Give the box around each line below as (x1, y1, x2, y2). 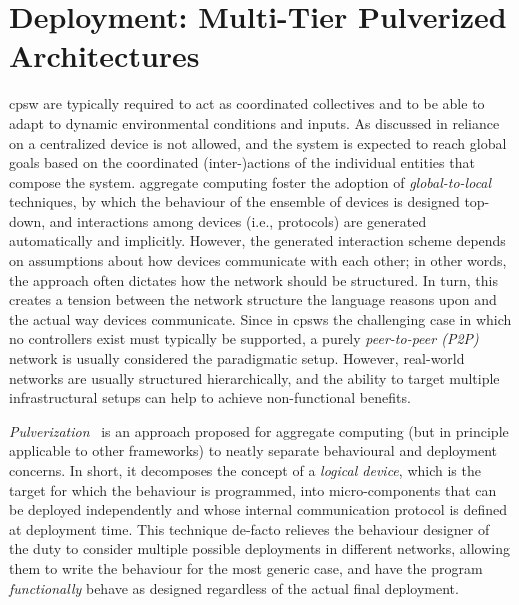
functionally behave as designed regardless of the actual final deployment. (9, 577, 459, 598)
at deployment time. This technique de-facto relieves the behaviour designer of (9, 518, 490, 539)
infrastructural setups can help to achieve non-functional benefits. (9, 387, 411, 408)
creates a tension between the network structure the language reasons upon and (9, 289, 497, 310)
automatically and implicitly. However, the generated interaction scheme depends (9, 230, 506, 251)
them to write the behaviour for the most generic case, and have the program (9, 557, 483, 578)
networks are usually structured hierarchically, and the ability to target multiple (9, 367, 500, 388)
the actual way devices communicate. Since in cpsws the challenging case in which (9, 308, 512, 329)
